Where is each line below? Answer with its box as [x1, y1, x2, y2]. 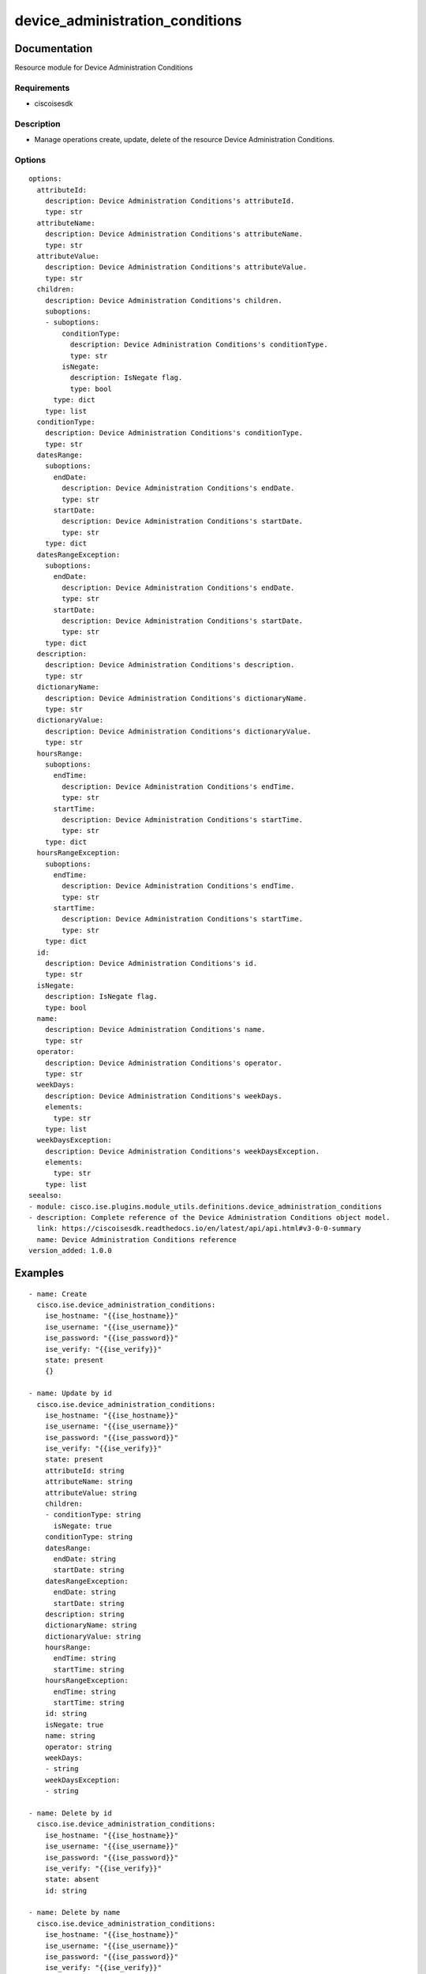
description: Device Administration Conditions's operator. [44, 1058, 283, 1068]
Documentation [14, 42, 93, 55]
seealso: [28, 1191, 62, 1200]
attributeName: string [44, 1477, 133, 1486]
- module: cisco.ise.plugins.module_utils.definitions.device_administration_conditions [28, 1202, 383, 1211]
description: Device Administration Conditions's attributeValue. [44, 263, 308, 272]
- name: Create [28, 1289, 88, 1298]
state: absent [44, 1875, 100, 1884]
